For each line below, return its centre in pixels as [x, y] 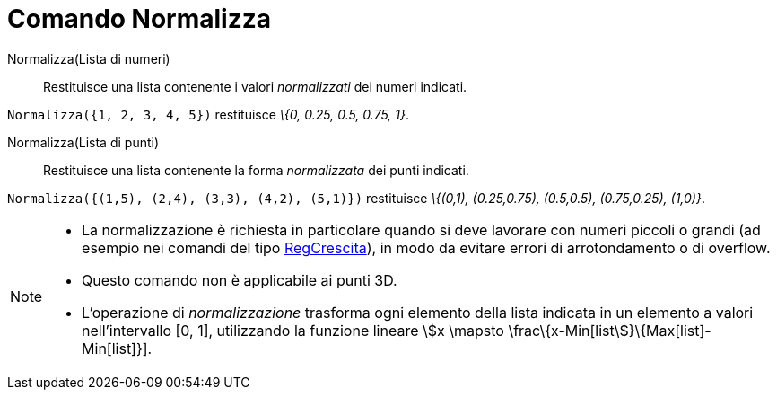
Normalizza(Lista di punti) [83, 142]
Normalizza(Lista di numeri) [89, 58]
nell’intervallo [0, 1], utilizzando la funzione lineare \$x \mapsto [293, 330]
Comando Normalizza [140, 19]
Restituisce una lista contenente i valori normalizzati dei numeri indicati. [255, 86]
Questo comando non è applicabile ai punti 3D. [240, 280]
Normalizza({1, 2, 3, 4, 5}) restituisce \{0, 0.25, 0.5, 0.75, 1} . [209, 114]
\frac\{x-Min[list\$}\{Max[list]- [610, 330]
